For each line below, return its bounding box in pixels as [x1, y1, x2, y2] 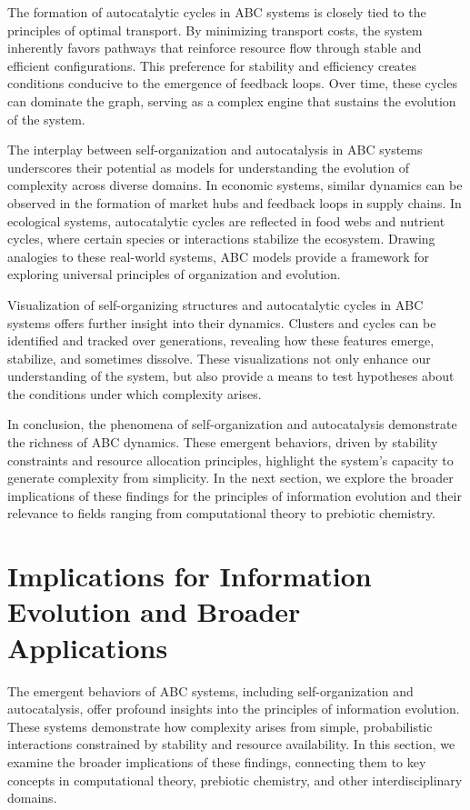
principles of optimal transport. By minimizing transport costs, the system [7, 20, 423, 39]
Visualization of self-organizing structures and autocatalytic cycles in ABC [7, 295, 424, 314]
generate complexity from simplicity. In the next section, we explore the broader [7, 468, 454, 487]
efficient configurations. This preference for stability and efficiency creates [7, 55, 417, 75]
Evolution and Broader [7, 593, 301, 630]
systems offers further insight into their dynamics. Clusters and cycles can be [7, 313, 436, 332]
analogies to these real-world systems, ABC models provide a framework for [7, 246, 430, 265]
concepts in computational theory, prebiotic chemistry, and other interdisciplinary [7, 770, 463, 789]
